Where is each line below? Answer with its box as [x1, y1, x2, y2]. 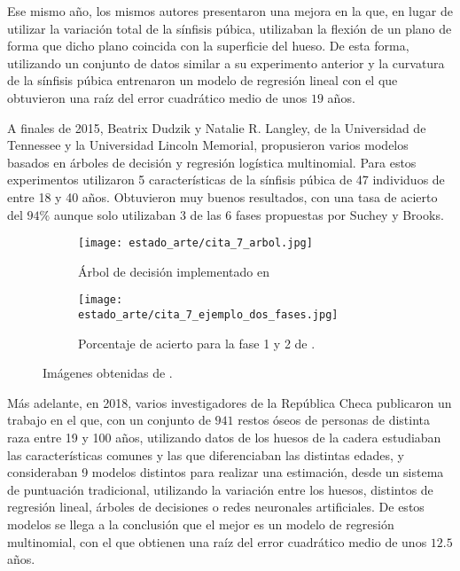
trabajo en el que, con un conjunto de [7, 411, 211, 429]
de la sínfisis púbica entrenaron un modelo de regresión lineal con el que [7, 71, 398, 90]
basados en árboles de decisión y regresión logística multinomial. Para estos [7, 153, 417, 171]
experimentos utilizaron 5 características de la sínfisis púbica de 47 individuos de [7, 170, 445, 189]
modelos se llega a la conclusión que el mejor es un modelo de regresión [7, 515, 394, 534]
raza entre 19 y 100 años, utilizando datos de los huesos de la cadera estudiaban [7, 428, 441, 447]
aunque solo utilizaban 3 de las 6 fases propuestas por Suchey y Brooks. [53, 205, 444, 223]
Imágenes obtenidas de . [43, 364, 173, 382]
